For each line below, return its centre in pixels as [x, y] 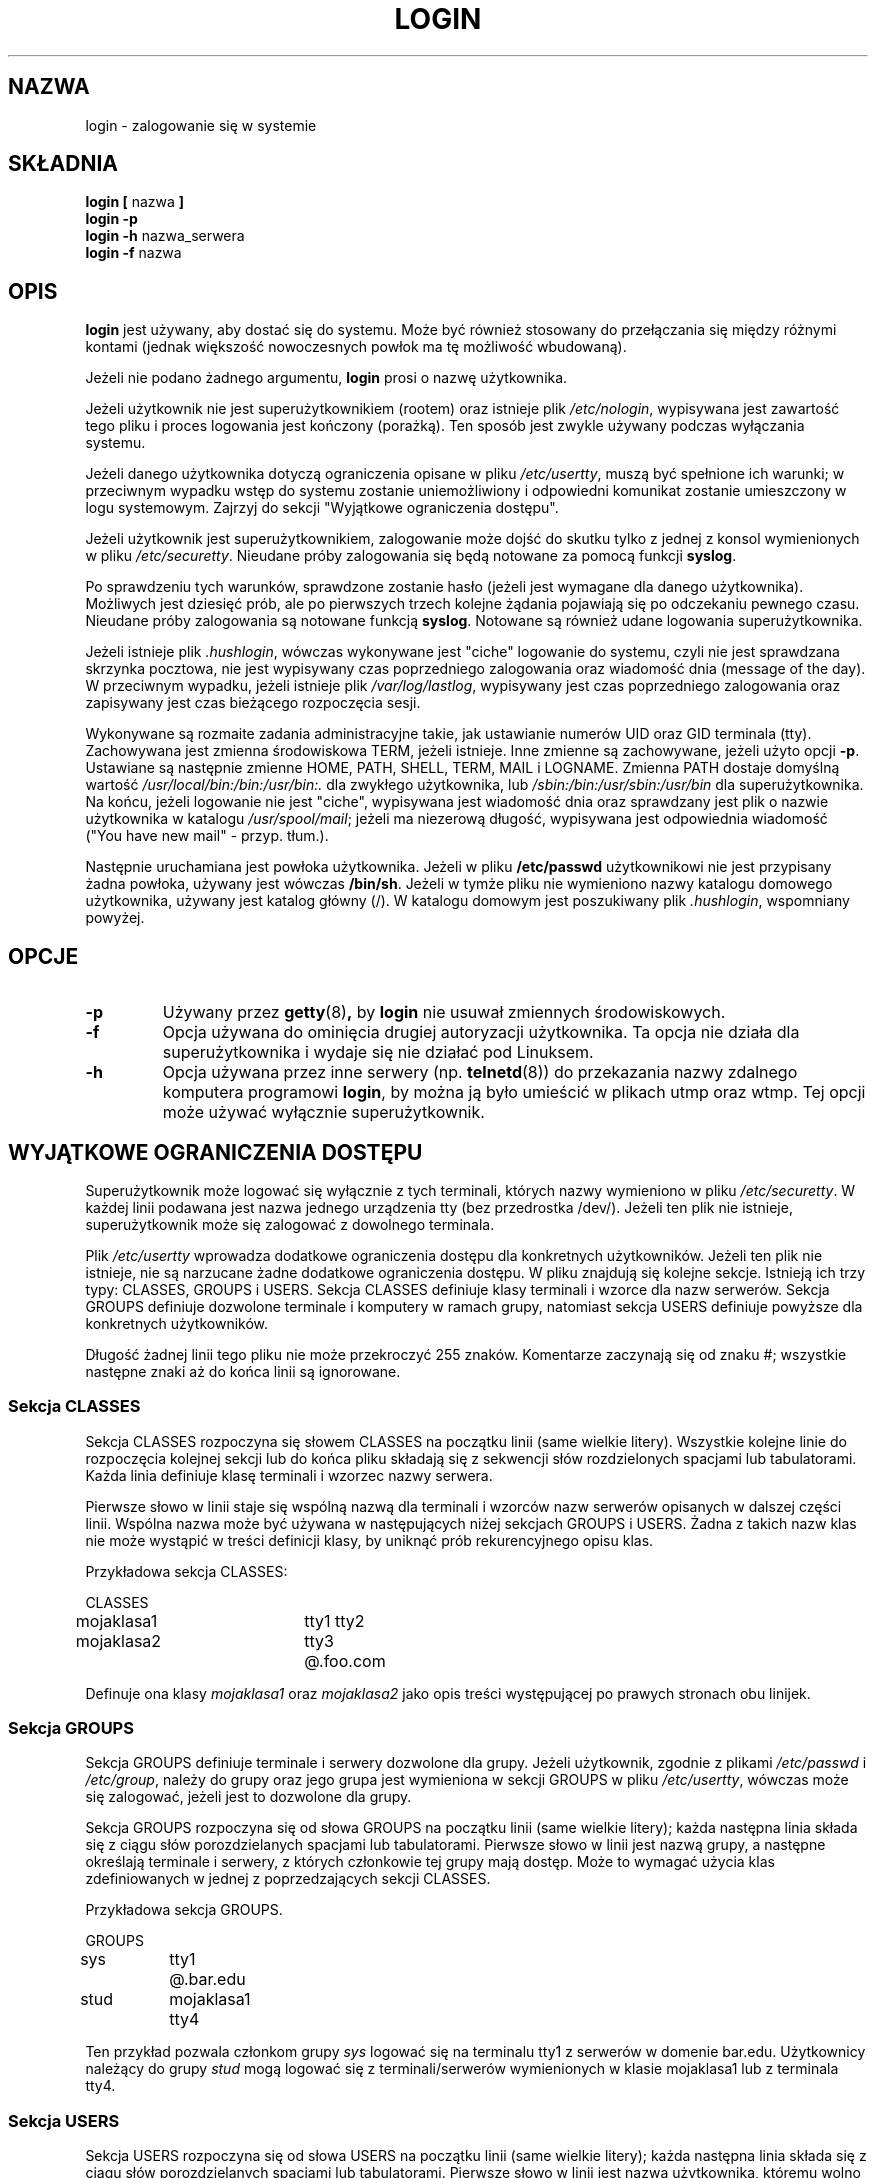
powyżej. [115, 918]
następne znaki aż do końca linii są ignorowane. [243, 1371]
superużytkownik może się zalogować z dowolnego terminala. [290, 1224]
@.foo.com [345, 1660]
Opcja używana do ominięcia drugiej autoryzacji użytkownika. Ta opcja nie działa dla [481, 1032]
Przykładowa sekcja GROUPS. [184, 1910]
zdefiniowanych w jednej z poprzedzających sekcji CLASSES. [288, 1879]
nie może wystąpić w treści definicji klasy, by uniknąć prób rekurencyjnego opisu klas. [369, 1540]
